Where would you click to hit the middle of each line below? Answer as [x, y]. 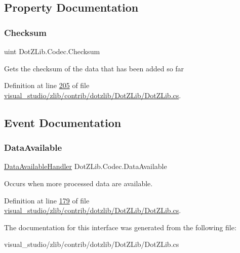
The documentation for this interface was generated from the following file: [120, 227]
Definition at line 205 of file [47, 85]
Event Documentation [63, 122]
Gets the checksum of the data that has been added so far [94, 68]
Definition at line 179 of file [47, 200]
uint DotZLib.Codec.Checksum [52, 51]
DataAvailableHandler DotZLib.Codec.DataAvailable [86, 166]
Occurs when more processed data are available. [78, 183]
